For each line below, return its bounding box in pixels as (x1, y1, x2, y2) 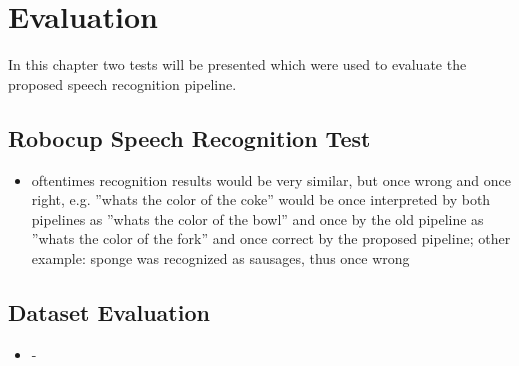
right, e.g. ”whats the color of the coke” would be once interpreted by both (31, 189, 491, 210)
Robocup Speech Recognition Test (8, 122, 371, 153)
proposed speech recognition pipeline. (8, 73, 237, 94)
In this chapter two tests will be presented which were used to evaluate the (8, 54, 467, 75)
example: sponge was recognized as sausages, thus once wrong (31, 247, 410, 268)
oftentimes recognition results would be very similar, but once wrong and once (31, 169, 512, 190)
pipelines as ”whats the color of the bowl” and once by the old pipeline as (31, 208, 484, 229)
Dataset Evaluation (8, 296, 210, 327)
